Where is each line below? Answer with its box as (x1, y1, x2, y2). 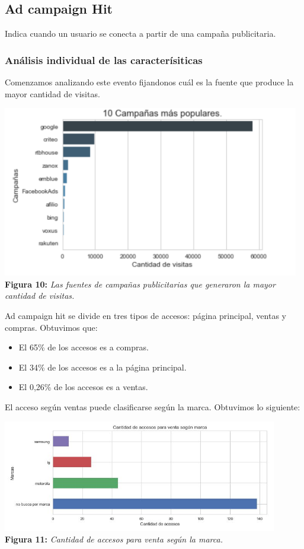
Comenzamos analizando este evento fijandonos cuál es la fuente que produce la (5, 76, 294, 88)
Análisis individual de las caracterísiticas (5, 52, 203, 67)
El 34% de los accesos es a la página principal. (18, 360, 187, 373)
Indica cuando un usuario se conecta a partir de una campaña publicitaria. (5, 27, 276, 40)
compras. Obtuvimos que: (5, 321, 98, 333)
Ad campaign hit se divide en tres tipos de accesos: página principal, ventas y (5, 309, 286, 322)
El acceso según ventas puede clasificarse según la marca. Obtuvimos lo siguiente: (5, 401, 300, 413)
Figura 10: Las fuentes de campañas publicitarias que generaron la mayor (5, 277, 276, 290)
